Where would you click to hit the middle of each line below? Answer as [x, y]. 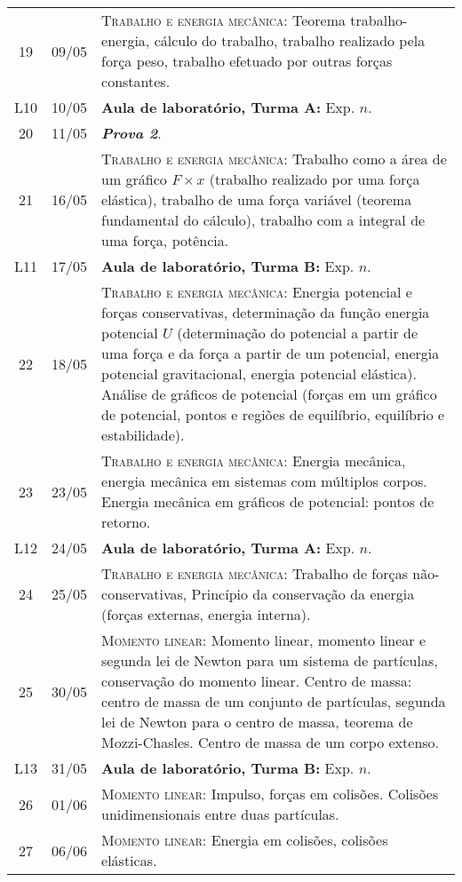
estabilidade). [143, 435]
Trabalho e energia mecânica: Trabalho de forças [255, 573]
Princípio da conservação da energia [303, 594]
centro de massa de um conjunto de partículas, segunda [274, 701]
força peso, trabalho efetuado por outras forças [247, 61]
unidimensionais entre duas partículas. [220, 814]
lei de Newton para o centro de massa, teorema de [257, 722]
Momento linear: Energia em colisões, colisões [245, 840]
